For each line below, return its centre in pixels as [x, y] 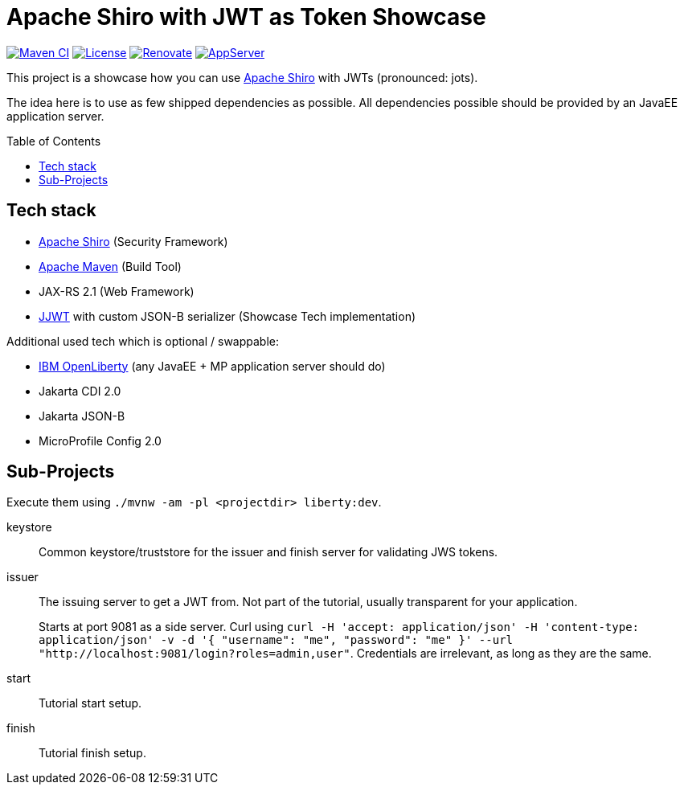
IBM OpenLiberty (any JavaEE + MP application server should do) [212, 366]
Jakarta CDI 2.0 [80, 391]
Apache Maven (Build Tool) [110, 266]
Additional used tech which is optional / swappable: [143, 341]
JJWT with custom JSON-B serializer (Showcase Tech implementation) [227, 316]
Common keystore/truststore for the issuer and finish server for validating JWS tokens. [268, 552]
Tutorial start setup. [90, 703]
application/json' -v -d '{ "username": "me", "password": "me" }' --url [276, 640]
